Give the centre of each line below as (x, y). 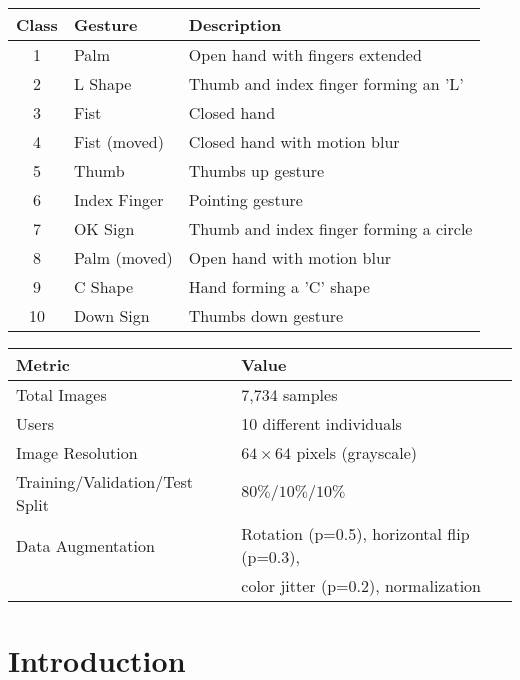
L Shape (102, 83)
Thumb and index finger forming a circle (330, 228)
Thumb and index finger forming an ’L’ (326, 83)
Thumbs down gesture (266, 315)
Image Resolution (77, 452)
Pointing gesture (245, 199)
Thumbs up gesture (256, 170)
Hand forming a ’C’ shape (279, 286)
